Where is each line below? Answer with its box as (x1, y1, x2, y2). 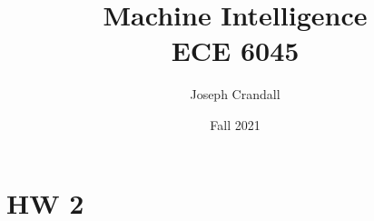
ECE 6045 (171, 32, 300, 69)
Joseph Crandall (190, 85, 280, 104)
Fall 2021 (210, 115, 261, 134)
